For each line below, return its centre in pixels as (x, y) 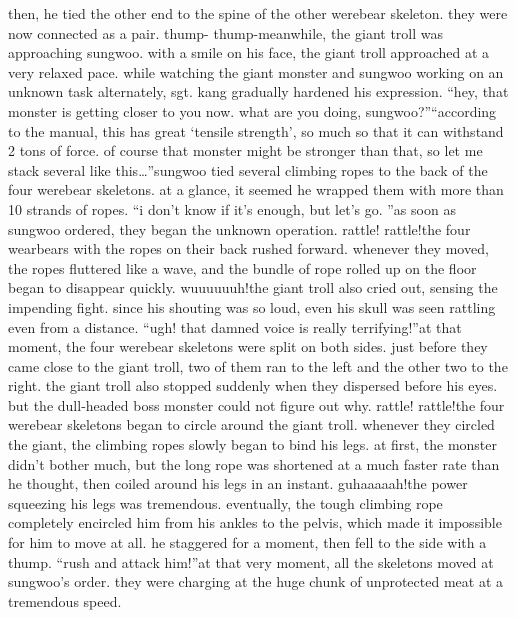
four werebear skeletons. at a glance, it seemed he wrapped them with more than (256, 189)
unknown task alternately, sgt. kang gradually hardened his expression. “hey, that (258, 91)
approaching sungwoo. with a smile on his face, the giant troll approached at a (249, 52)
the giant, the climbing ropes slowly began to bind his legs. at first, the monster (253, 444)
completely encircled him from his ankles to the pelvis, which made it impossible (255, 522)
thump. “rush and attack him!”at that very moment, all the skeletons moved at (251, 561)
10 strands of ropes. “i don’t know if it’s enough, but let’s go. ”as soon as (232, 208)
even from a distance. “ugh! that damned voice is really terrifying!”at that (235, 326)
